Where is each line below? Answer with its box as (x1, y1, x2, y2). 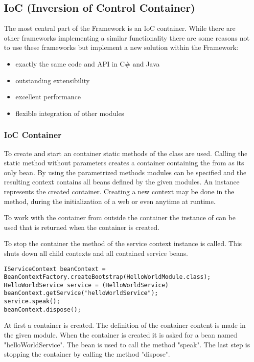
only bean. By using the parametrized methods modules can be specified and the (4, 167, 247, 177)
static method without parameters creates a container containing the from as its (4, 158, 244, 168)
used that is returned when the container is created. (4, 222, 160, 232)
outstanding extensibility (15, 75, 90, 85)
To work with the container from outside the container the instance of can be (4, 212, 236, 223)
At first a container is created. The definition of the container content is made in (4, 320, 246, 330)
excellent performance (15, 91, 81, 102)
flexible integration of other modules (15, 108, 124, 118)
